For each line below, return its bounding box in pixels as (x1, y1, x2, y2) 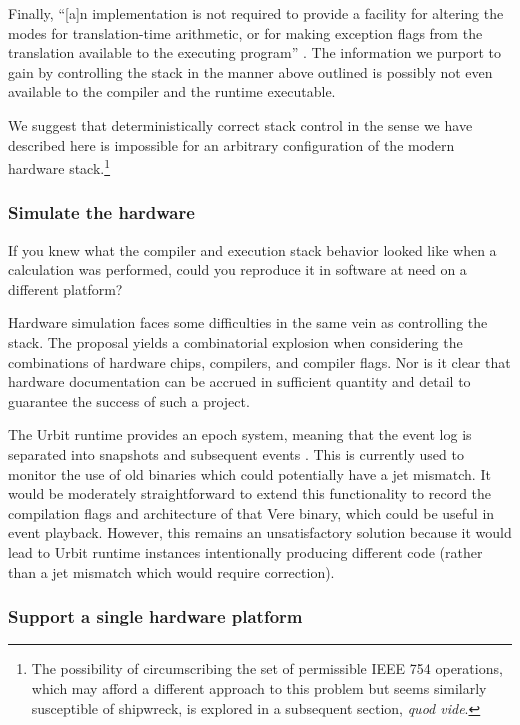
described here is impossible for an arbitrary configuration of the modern (8, 134, 455, 155)
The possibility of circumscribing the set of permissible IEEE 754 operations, (31, 658, 503, 679)
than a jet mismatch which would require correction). (8, 561, 335, 582)
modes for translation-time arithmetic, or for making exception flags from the (8, 22, 483, 43)
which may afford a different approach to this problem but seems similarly (31, 677, 487, 698)
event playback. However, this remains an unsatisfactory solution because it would (8, 522, 512, 543)
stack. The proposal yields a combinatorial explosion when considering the (8, 332, 463, 352)
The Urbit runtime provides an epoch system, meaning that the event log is (8, 424, 472, 445)
